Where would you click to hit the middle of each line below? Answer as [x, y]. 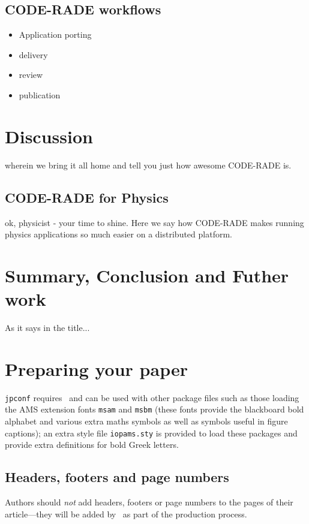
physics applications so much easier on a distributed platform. [118, 234]
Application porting [55, 34]
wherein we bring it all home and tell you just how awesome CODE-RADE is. [148, 165]
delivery [33, 54]
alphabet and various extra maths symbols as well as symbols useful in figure [146, 421]
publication [40, 94]
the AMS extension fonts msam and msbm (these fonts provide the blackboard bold [154, 409]
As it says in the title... [47, 327]
